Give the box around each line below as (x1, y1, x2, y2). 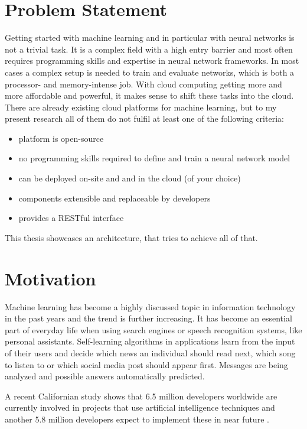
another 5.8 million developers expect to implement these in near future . (5, 412, 269, 425)
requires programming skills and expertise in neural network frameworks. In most (5, 54, 299, 67)
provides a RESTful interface (18, 212, 124, 224)
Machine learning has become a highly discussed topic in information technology (5, 300, 296, 313)
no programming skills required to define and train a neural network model (18, 152, 290, 164)
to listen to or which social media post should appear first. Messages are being (5, 358, 288, 370)
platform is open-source (18, 132, 104, 144)
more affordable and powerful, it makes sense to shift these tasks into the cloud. (5, 89, 294, 102)
